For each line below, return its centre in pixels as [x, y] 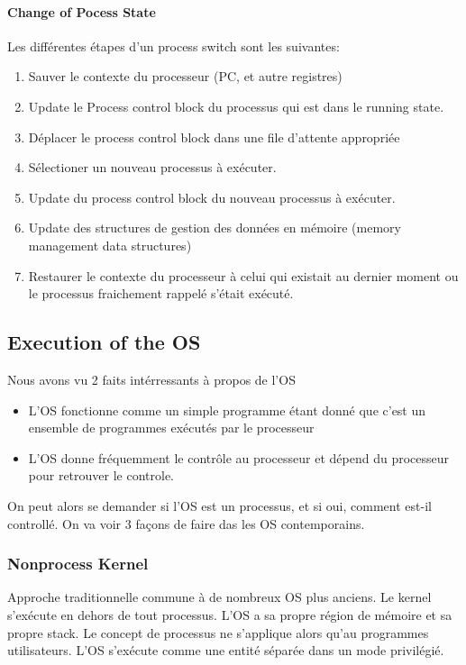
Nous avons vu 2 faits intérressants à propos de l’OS [151, 379]
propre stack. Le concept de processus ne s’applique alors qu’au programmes [218, 632]
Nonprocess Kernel [78, 564]
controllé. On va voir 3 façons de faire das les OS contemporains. [186, 523]
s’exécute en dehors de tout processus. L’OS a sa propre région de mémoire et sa [230, 614]
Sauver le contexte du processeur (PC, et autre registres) [185, 76]
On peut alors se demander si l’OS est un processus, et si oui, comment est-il [219, 505]
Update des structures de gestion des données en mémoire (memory [215, 228]
